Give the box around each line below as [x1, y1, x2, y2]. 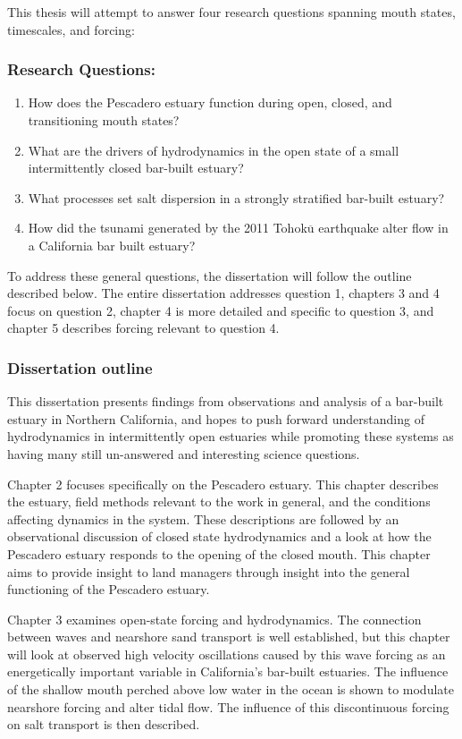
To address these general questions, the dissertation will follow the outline [7, 266, 412, 285]
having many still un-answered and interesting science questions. [7, 444, 360, 463]
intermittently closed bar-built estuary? [28, 158, 244, 177]
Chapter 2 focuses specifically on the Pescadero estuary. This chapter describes [7, 474, 439, 493]
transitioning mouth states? [28, 111, 180, 129]
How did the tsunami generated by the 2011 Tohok [28, 218, 307, 237]
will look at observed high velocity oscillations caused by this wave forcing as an [7, 644, 446, 663]
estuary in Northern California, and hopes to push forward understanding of [7, 409, 424, 428]
